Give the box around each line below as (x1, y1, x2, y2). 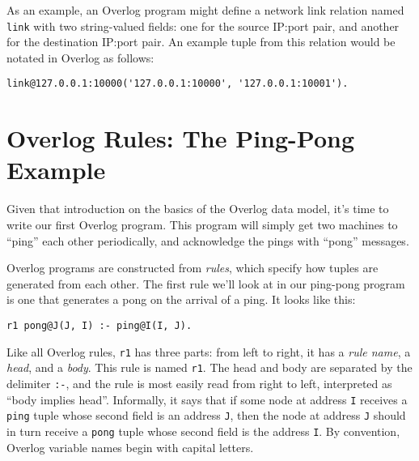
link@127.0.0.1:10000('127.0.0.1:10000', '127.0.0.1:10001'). (6, 78, 349, 90)
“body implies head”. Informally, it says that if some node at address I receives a (6, 391, 408, 408)
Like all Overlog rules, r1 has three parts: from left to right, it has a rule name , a (6, 343, 411, 360)
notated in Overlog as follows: (6, 49, 154, 66)
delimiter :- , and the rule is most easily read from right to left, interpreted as (6, 374, 392, 391)
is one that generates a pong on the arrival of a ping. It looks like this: (6, 291, 356, 308)
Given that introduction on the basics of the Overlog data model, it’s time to (6, 200, 389, 217)
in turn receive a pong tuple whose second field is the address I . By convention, (6, 422, 400, 439)
